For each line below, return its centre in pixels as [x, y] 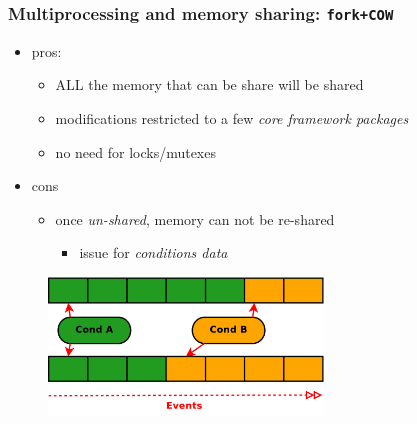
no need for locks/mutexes [135, 151]
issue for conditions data [153, 252]
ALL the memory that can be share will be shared [209, 84]
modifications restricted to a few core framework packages [232, 117]
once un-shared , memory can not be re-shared [195, 218]
